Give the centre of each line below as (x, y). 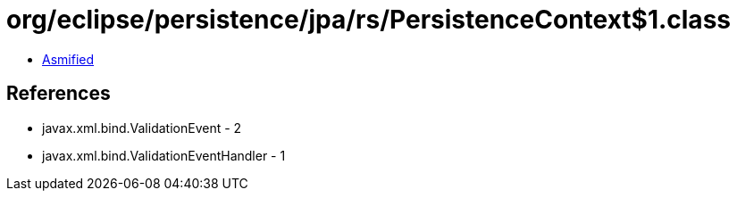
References (59, 94)
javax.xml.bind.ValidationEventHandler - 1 (164, 155)
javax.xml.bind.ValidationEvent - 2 (142, 128)
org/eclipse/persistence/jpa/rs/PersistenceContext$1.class (368, 20)
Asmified (68, 59)
